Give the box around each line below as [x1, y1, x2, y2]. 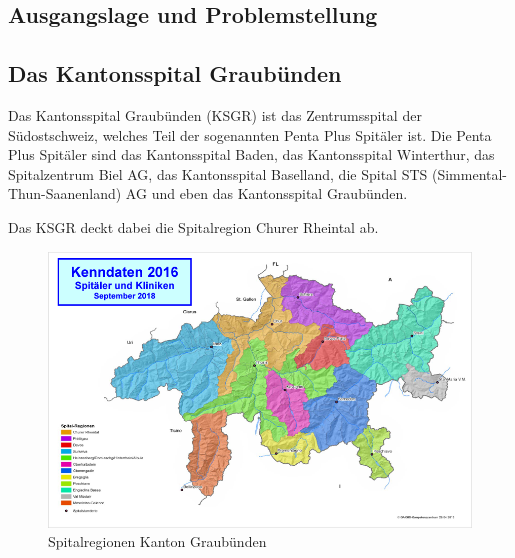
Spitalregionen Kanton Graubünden [48, 531, 267, 552]
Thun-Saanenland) [8, 183, 122, 204]
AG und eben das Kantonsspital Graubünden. [125, 183, 408, 204]
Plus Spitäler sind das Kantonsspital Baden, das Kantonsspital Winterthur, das [8, 144, 495, 165]
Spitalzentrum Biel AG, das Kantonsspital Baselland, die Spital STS [8, 163, 428, 184]
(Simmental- [431, 163, 508, 184]
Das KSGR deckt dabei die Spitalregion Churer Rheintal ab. [8, 216, 379, 237]
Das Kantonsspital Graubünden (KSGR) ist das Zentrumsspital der [8, 104, 422, 125]
